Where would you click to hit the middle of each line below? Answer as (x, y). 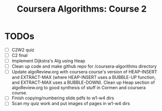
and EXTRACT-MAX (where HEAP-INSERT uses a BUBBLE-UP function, (84, 77)
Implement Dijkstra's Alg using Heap (48, 61)
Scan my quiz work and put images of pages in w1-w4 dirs (71, 104)
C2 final (20, 55)
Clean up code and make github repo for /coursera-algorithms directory (84, 66)
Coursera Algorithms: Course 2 (82, 9)
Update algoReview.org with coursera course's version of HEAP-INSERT (84, 72)
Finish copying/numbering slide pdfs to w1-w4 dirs (63, 98)
